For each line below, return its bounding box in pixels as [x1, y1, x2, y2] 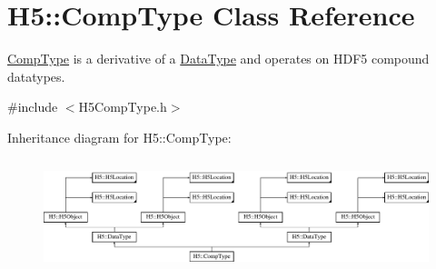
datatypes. [7, 66, 65, 85]
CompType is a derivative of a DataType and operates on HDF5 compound [7, 49, 430, 68]
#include [7, 97, 58, 116]
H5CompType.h [78, 97, 167, 116]
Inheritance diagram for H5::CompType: [7, 127, 232, 146]
